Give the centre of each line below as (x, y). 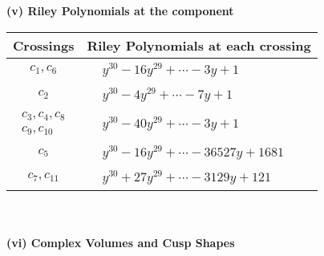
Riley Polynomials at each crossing (199, 45)
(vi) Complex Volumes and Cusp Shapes (121, 243)
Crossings (44, 45)
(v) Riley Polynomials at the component (120, 10)
